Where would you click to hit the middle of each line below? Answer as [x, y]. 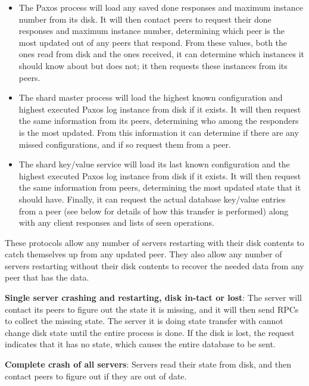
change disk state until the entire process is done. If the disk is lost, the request [150, 332]
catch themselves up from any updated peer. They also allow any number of [143, 254]
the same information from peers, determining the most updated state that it [160, 187]
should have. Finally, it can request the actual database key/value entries [152, 199]
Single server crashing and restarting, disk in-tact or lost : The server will [154, 298]
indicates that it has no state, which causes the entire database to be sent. [140, 344]
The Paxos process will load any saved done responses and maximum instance [161, 7]
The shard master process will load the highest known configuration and [151, 97]
